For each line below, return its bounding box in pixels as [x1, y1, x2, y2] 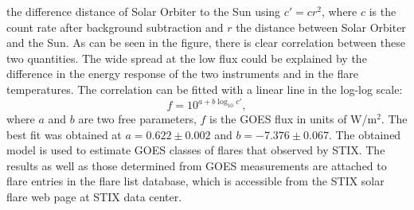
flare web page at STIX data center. [6, 189, 182, 205]
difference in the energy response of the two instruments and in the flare [6, 65, 358, 82]
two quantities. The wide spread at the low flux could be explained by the [6, 49, 367, 66]
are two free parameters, [78, 111, 197, 127]
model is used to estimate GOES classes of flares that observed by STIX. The [6, 142, 385, 158]
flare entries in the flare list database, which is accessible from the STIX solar [6, 173, 385, 189]
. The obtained [328, 126, 401, 142]
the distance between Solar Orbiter [236, 18, 406, 35]
